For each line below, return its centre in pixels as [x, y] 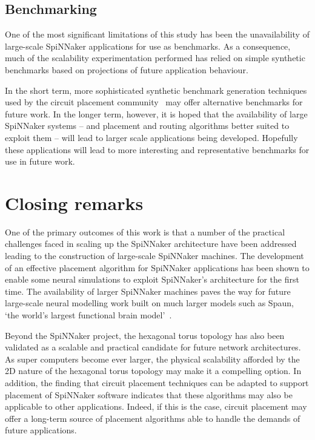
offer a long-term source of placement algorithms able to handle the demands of [153, 418]
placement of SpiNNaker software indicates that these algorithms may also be [149, 394]
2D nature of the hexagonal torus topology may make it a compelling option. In [153, 371]
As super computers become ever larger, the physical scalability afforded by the [152, 359]
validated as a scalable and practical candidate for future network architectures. [153, 347]
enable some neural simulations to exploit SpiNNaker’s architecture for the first [152, 279]
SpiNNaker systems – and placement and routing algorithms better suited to [147, 126]
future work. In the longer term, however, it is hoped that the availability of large [156, 113]
